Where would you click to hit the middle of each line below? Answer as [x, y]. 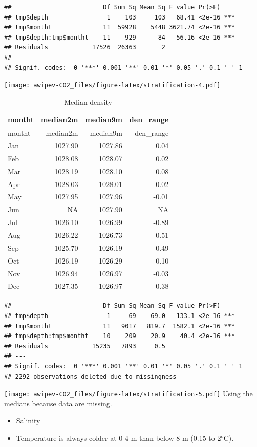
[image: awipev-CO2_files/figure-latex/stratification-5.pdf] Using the [128, 393]
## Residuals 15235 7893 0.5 [85, 346]
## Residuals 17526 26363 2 [85, 48]
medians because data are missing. [58, 403]
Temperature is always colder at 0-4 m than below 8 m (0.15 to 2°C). [125, 438]
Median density [88, 101]
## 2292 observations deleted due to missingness [90, 376]
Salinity [28, 421]
